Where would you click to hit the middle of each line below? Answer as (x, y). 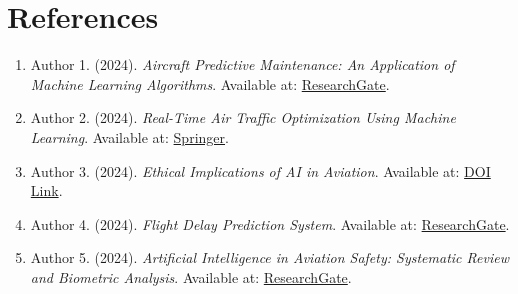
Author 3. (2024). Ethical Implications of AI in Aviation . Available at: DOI (260, 170)
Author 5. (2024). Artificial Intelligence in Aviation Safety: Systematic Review (269, 257)
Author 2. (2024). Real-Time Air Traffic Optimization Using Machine (243, 117)
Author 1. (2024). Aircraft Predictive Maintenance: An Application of (242, 64)
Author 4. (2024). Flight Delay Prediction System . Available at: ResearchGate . (270, 223)
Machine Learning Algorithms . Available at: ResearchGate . (210, 83)
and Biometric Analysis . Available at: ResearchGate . (191, 276)
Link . (46, 190)
